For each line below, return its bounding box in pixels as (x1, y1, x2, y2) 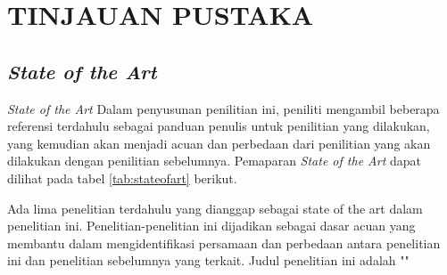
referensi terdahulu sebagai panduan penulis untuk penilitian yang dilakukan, (7, 117, 430, 135)
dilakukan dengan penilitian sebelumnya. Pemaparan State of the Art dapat (7, 151, 422, 170)
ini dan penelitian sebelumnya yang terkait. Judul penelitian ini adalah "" (7, 251, 410, 270)
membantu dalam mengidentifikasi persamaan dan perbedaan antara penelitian (7, 233, 441, 252)
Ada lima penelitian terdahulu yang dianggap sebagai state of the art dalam (7, 198, 423, 217)
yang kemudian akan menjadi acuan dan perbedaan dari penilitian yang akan (7, 133, 431, 152)
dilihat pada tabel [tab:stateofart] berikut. (7, 168, 237, 187)
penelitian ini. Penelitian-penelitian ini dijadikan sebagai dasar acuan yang (7, 216, 416, 235)
